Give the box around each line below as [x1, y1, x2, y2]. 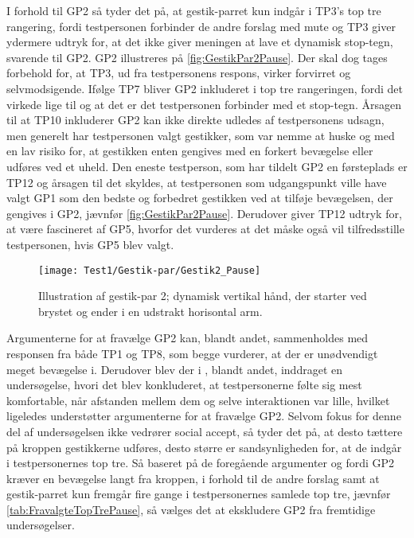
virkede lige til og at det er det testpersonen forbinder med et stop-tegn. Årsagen [6, 96, 401, 112]
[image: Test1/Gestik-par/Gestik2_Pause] [38, 264, 261, 276]
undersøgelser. [6, 517, 75, 533]
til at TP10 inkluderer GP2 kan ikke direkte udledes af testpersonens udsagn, [6, 111, 385, 128]
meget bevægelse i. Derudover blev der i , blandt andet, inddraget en [6, 361, 342, 377]
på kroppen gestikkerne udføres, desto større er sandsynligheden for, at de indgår [6, 439, 402, 455]
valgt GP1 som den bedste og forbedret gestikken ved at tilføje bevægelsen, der [6, 189, 393, 206]
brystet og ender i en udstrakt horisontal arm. [38, 302, 263, 319]
